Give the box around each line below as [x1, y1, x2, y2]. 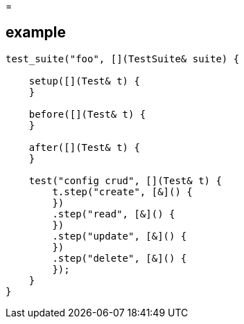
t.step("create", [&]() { [52, 186, 193, 197]
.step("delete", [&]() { [52, 252, 187, 264]
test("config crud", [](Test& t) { [28, 174, 222, 186]
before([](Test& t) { [28, 108, 146, 120]
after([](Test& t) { [28, 141, 140, 153]
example [6, 24, 67, 42]
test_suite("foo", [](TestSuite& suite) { [6, 53, 240, 64]
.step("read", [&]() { [52, 208, 175, 219]
